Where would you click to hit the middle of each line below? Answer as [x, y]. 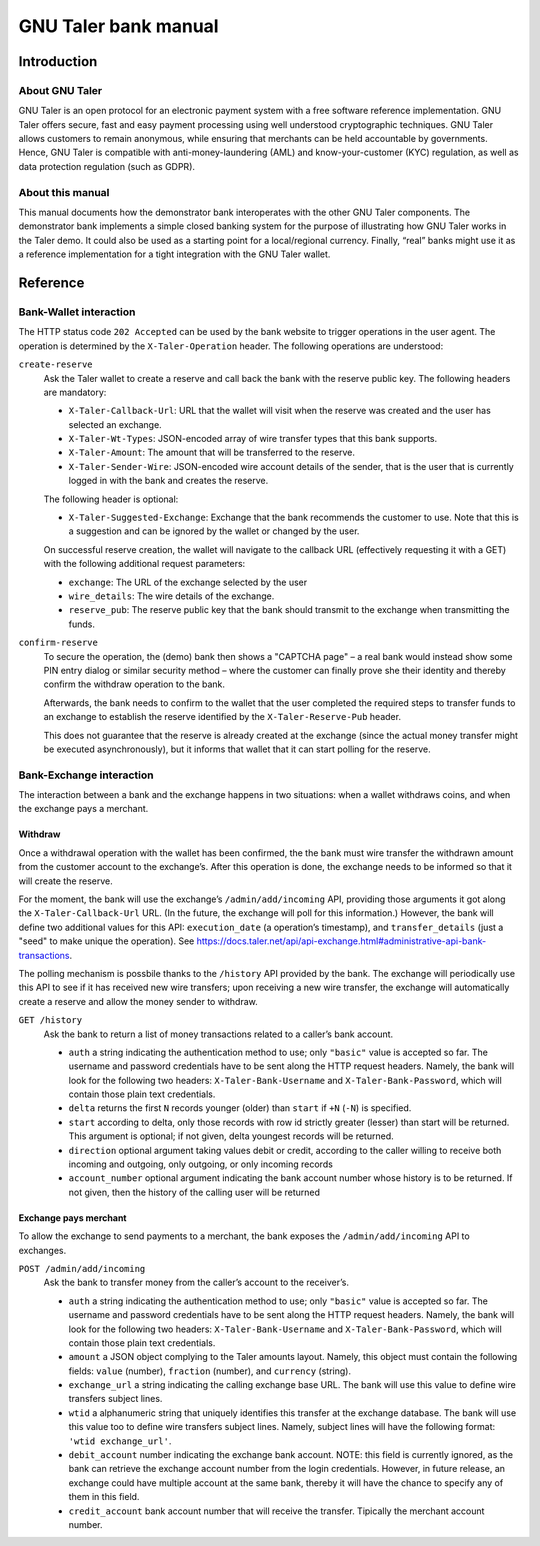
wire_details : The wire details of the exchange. [171, 596]
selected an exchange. [115, 424]
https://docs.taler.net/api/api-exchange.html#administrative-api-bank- [341, 941]
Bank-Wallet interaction [77, 312]
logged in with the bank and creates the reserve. [168, 481]
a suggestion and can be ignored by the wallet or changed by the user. [214, 531]
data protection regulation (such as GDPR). [106, 166]
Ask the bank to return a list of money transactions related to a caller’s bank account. [218, 1034]
